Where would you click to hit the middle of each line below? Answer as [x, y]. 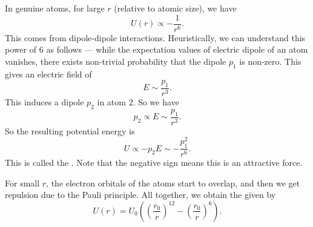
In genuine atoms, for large [55, 8]
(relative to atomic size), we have [175, 8]
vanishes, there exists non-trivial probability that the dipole [116, 61]
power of [21, 49]
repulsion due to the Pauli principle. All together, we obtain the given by [140, 195]
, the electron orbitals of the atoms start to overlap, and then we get [173, 183]
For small [22, 183]
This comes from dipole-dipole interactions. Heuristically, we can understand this [155, 37]
